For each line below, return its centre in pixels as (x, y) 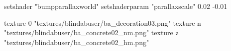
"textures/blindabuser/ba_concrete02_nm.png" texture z (91, 32)
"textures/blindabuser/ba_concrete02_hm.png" (77, 42)
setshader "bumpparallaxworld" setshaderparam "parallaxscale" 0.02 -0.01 (116, 6)
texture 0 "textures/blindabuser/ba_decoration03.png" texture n (103, 23)
